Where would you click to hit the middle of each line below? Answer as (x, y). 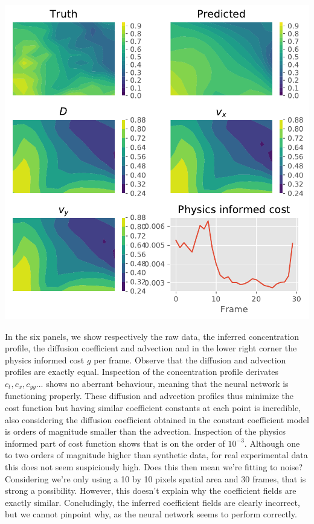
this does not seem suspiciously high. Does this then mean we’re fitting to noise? (154, 467)
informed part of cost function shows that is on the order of (115, 443)
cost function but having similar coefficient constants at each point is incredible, (153, 408)
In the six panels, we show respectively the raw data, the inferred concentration (152, 336)
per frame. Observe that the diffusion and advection (190, 359)
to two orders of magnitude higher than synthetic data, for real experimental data (156, 455)
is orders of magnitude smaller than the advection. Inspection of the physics (145, 431)
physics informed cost (45, 359)
